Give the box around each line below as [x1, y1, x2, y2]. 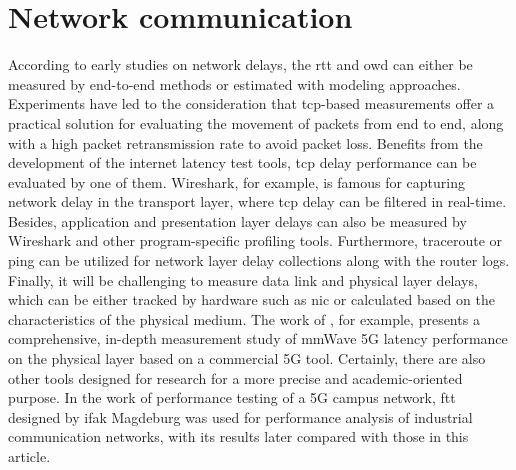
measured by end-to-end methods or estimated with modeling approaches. [8, 73, 461, 94]
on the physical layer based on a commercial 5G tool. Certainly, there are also [8, 348, 486, 369]
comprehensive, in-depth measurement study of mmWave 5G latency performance [8, 328, 508, 349]
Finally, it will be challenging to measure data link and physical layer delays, [8, 269, 478, 290]
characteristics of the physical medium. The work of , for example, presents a [8, 308, 480, 329]
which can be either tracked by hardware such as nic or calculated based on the [8, 289, 495, 310]
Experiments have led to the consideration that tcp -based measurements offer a [8, 93, 495, 114]
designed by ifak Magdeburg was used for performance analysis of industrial [8, 406, 473, 427]
